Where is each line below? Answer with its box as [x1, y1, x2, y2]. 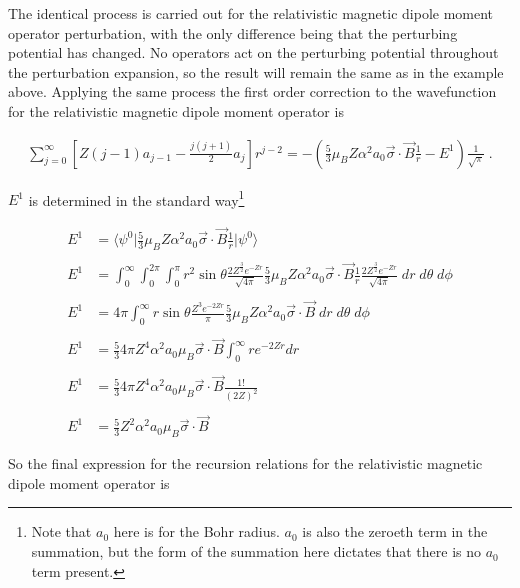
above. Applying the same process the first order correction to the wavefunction [8, 81, 497, 102]
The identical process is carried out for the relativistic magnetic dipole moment [8, 3, 494, 23]
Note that [31, 521, 92, 542]
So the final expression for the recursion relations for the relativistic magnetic [8, 453, 483, 474]
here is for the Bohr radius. [113, 521, 280, 542]
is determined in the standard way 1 [28, 186, 245, 210]
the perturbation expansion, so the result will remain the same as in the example [8, 61, 504, 82]
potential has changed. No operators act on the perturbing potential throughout [8, 42, 499, 63]
